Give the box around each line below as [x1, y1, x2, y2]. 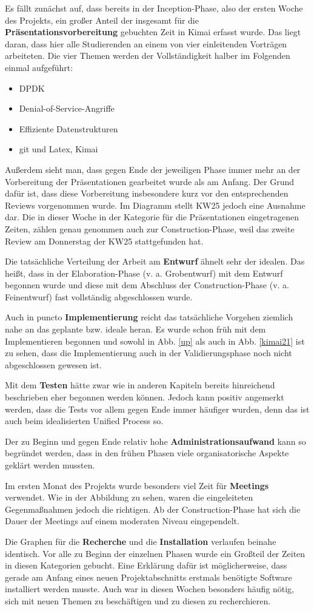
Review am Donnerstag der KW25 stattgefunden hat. [5, 234, 204, 247]
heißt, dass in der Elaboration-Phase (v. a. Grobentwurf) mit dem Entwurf [5, 266, 283, 279]
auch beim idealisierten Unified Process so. [5, 414, 164, 427]
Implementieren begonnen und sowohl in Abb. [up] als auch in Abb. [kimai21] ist [5, 334, 305, 347]
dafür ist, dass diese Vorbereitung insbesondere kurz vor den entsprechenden [5, 187, 289, 200]
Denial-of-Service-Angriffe [19, 102, 115, 115]
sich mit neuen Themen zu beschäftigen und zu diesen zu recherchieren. [5, 594, 271, 607]
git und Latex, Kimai [19, 143, 98, 155]
